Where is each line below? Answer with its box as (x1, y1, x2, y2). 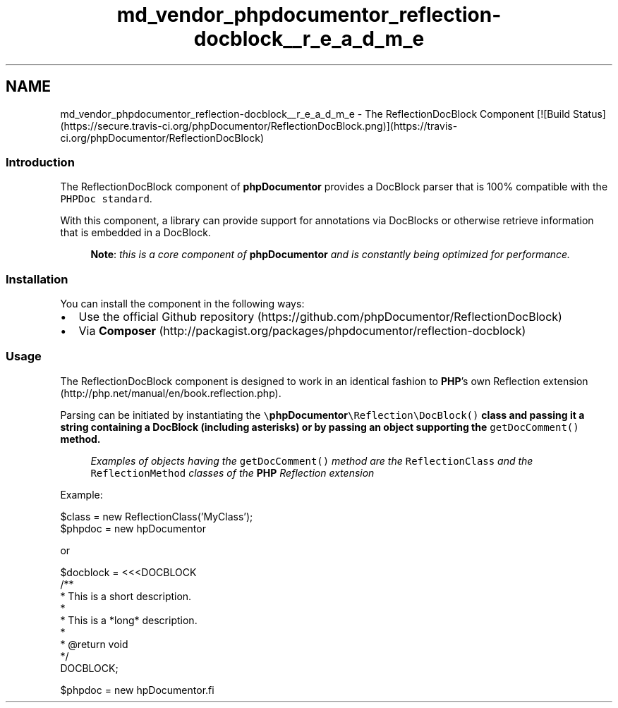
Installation (6, 271, 68, 286)
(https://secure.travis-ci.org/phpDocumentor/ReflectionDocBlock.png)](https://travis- (60, 119, 458, 132)
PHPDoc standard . (60, 193, 152, 205)
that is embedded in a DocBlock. (60, 226, 211, 239)
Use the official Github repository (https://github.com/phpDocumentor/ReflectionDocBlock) (78, 310, 562, 324)
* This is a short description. (60, 590, 192, 602)
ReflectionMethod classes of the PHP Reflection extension (90, 466, 375, 479)
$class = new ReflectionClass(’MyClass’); (60, 510, 253, 523)
